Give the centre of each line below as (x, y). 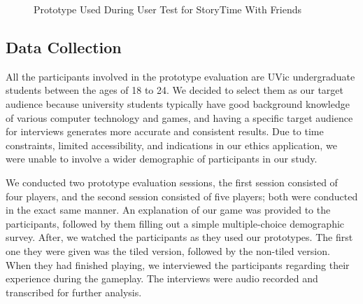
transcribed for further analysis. (74, 292)
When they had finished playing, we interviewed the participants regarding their (178, 264)
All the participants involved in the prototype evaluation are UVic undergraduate (180, 76)
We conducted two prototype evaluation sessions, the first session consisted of (172, 182)
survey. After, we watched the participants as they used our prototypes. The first (179, 237)
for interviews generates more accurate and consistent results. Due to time (165, 131)
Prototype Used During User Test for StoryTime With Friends (168, 9)
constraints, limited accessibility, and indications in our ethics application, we (171, 145)
